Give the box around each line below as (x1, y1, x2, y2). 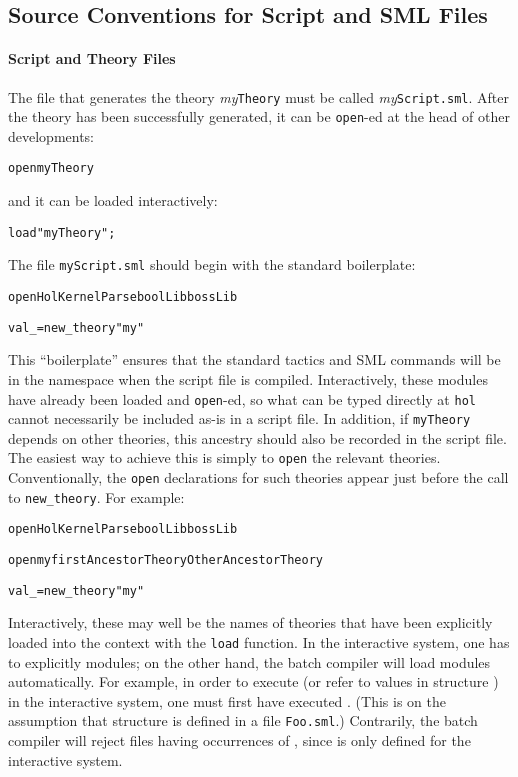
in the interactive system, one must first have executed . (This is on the (8, 690, 446, 711)
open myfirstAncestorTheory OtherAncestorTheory (8, 553, 324, 568)
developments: (8, 125, 95, 146)
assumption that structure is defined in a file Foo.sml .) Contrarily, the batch (8, 710, 478, 731)
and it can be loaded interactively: (8, 190, 218, 211)
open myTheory (8, 161, 94, 176)
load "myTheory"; (8, 225, 116, 240)
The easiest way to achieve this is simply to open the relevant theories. (8, 447, 441, 468)
